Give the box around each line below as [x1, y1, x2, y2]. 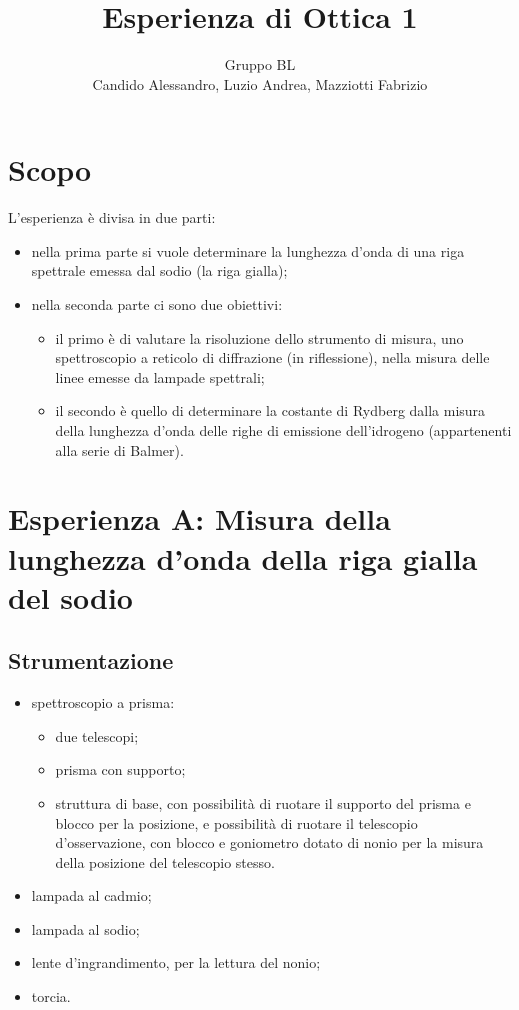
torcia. [31, 986, 71, 1007]
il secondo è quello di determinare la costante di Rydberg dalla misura [55, 400, 486, 421]
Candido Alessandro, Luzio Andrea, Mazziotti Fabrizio [92, 73, 428, 94]
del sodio [8, 576, 133, 617]
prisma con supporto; [55, 759, 186, 780]
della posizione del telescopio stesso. [55, 851, 275, 872]
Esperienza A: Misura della [8, 498, 391, 539]
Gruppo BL [224, 54, 296, 75]
